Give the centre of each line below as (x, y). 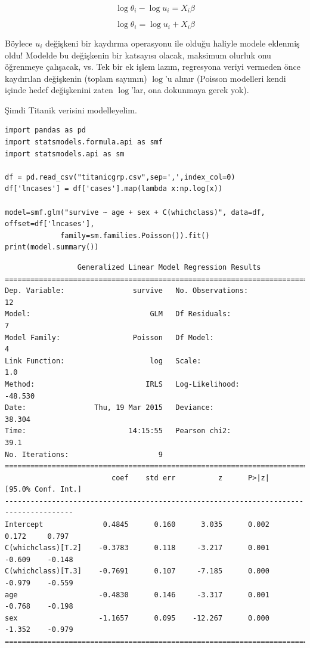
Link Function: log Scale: (103, 361)
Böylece (19, 43)
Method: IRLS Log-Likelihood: (122, 384)
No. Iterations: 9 (84, 454)
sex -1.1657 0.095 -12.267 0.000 (137, 618)
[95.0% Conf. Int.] (43, 490)
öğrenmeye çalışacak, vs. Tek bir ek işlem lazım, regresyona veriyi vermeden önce (153, 67)
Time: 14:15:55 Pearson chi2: (118, 431)
